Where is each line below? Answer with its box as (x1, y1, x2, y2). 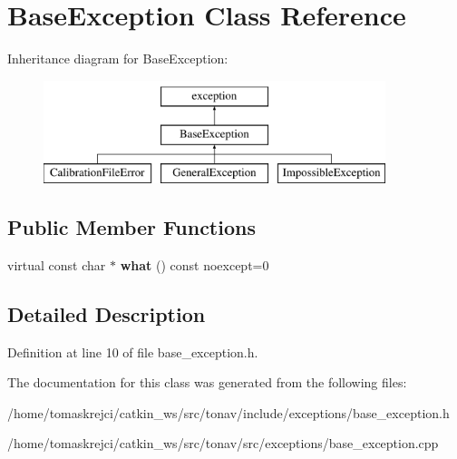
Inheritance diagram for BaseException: (7, 49, 228, 68)
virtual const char (7, 255, 106, 274)
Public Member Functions (7, 213, 256, 241)
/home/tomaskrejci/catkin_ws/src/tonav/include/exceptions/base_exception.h (7, 403, 450, 422)
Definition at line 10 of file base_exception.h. (7, 342, 258, 361)
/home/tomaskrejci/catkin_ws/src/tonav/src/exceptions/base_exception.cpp (7, 434, 439, 453)
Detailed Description (7, 299, 206, 327)
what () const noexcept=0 (120, 255, 269, 274)
